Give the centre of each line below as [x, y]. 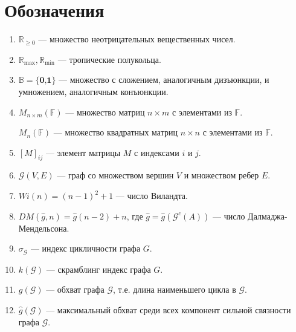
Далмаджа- [268, 216]
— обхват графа [75, 289]
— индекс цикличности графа [85, 248]
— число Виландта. [152, 196]
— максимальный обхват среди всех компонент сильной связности [169, 309]
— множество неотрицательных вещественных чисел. [137, 39]
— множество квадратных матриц [115, 132]
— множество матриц [105, 112]
